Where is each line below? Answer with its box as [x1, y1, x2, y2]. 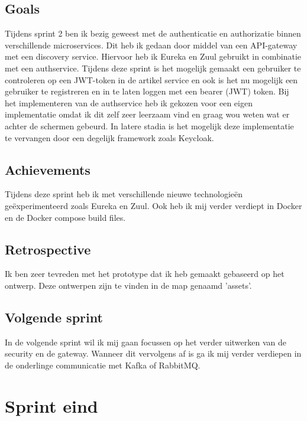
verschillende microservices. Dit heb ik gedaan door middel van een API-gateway [5, 38, 298, 51]
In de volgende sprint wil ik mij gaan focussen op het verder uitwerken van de [5, 335, 286, 348]
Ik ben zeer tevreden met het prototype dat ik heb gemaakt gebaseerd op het [5, 267, 285, 280]
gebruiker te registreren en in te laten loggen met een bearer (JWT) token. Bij [5, 85, 289, 97]
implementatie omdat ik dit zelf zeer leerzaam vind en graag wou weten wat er [5, 108, 290, 120]
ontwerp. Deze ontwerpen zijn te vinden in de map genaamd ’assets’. [5, 279, 252, 291]
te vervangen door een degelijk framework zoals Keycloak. [5, 131, 214, 143]
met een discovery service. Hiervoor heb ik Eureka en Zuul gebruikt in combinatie [5, 50, 302, 63]
